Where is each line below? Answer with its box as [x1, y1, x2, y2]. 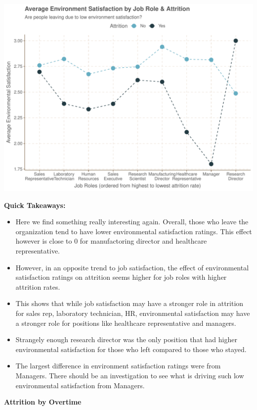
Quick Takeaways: [4, 200, 66, 210]
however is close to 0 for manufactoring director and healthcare [15, 236, 207, 246]
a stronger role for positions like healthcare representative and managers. [15, 317, 236, 328]
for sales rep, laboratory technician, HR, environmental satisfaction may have [15, 307, 250, 318]
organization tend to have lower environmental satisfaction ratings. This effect [15, 226, 252, 236]
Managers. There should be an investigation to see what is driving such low [15, 370, 244, 380]
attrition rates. [15, 281, 60, 292]
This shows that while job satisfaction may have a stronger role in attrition [15, 298, 244, 308]
